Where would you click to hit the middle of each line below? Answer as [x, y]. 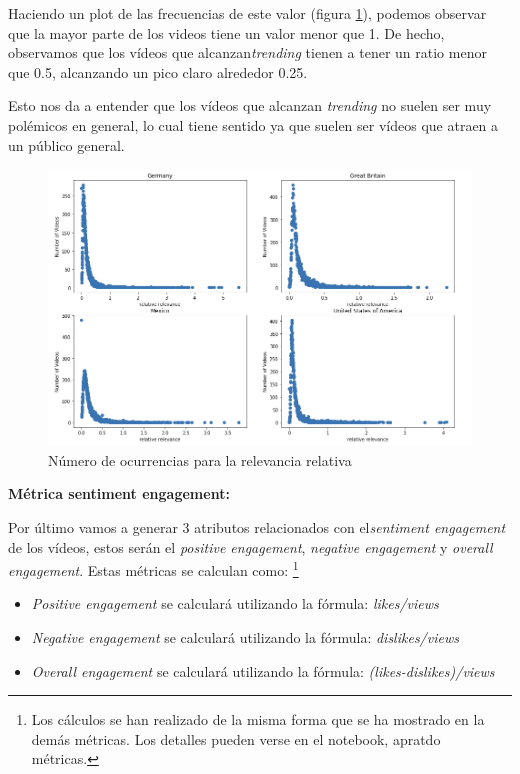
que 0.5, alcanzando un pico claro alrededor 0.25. [158, 71]
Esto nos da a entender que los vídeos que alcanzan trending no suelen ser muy [250, 105]
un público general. [66, 144]
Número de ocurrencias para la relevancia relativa [200, 459]
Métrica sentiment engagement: [119, 493]
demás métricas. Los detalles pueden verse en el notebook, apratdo [236, 738]
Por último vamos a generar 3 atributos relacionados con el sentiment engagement [257, 526]
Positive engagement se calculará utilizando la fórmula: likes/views [235, 603]
